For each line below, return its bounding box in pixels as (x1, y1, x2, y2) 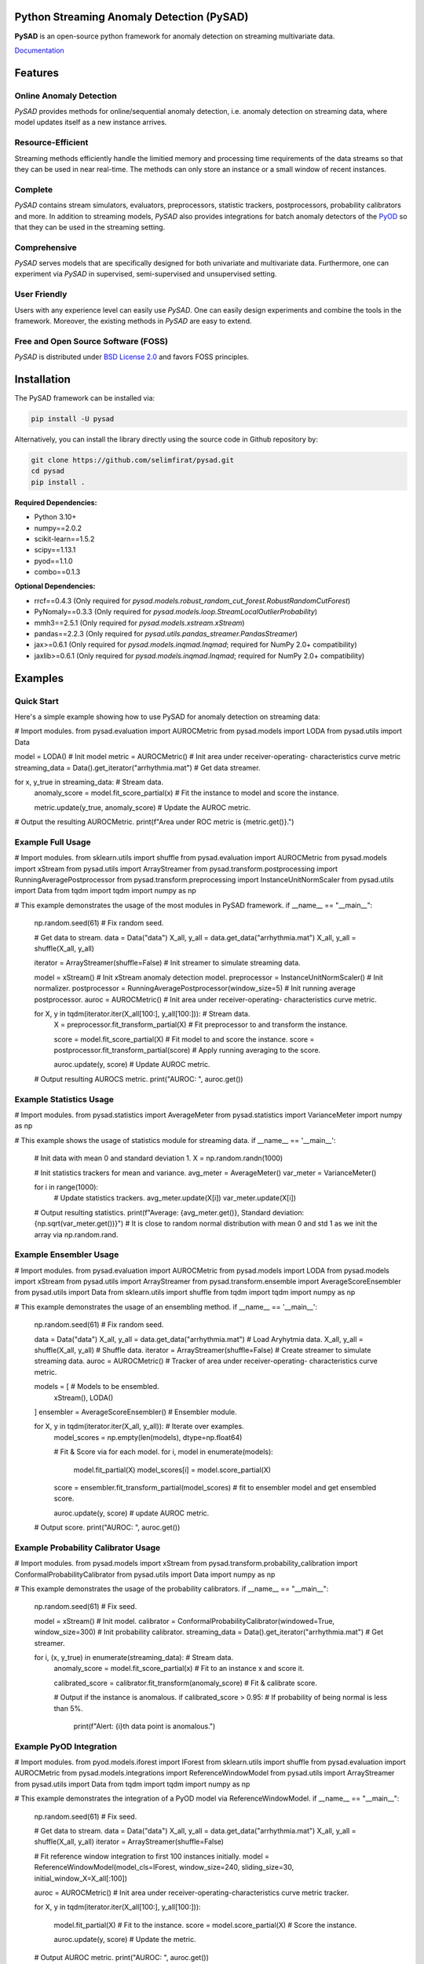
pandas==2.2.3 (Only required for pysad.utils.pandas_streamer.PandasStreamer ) (34, 629, 298, 639)
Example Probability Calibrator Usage (14, 1542, 161, 1553)
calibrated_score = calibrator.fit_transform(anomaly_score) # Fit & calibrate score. (53, 1678, 317, 1687)
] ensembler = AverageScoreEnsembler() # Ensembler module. (34, 1407, 237, 1416)
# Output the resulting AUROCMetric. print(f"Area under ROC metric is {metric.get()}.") (14, 817, 294, 826)
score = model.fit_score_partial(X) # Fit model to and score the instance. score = (53, 1034, 315, 1044)
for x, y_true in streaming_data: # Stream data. (14, 777, 164, 786)
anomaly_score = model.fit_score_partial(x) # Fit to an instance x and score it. (53, 1664, 305, 1673)
